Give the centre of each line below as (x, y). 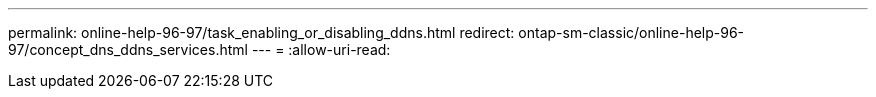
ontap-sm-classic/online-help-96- (631, 32)
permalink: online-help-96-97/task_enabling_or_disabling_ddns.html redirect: (261, 32)
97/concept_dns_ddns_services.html (128, 49)
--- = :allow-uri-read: (321, 49)
